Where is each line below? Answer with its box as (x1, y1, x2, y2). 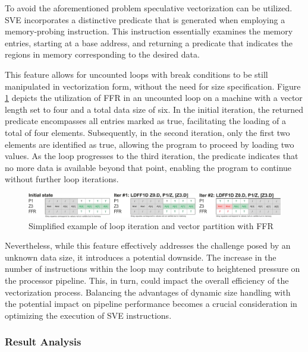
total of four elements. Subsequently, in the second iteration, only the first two (5, 126, 290, 138)
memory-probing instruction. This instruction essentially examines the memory (5, 25, 293, 37)
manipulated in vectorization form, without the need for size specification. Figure (5, 80, 301, 92)
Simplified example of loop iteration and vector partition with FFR (29, 219, 274, 232)
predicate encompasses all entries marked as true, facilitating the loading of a (5, 115, 287, 127)
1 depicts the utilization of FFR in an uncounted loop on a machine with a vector (5, 91, 303, 104)
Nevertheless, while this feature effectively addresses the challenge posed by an (5, 239, 291, 252)
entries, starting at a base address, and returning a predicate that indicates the (5, 36, 293, 49)
